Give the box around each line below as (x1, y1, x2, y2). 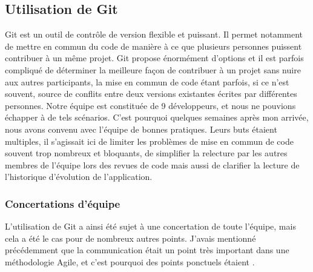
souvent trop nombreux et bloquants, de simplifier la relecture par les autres (5, 147, 288, 159)
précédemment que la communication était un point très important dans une (5, 244, 289, 256)
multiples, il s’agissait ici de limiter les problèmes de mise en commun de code (5, 134, 294, 147)
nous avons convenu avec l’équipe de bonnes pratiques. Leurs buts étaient (5, 122, 277, 135)
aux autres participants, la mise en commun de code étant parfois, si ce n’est (5, 75, 289, 88)
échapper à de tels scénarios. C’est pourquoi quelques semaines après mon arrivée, (5, 111, 309, 124)
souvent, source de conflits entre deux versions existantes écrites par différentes (5, 87, 297, 100)
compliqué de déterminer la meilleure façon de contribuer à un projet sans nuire (5, 63, 301, 76)
